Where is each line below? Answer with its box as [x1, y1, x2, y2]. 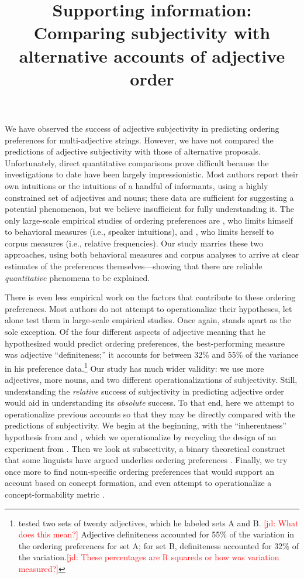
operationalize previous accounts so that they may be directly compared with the [5, 407, 296, 420]
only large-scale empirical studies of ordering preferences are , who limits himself [5, 214, 293, 226]
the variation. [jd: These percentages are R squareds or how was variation [18, 551, 279, 563]
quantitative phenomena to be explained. [5, 271, 150, 283]
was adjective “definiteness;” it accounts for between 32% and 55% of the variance [5, 348, 299, 361]
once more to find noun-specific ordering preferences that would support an [5, 465, 274, 477]
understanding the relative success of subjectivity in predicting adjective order [5, 385, 284, 397]
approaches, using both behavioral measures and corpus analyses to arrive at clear [5, 248, 299, 261]
